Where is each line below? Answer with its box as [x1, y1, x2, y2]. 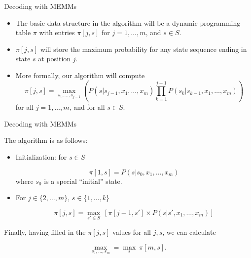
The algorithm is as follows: [4, 135, 88, 145]
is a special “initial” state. [44, 175, 122, 186]
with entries [39, 27, 75, 38]
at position [38, 53, 71, 64]
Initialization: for [15, 152, 67, 162]
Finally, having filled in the [4, 227, 86, 237]
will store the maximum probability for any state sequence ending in [40, 43, 247, 54]
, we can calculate [162, 227, 216, 237]
